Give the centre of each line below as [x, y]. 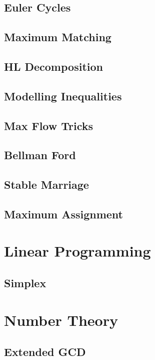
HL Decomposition [53, 66]
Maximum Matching [58, 37]
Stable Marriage [46, 185]
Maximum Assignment [63, 214]
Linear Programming [77, 251]
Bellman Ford [40, 155]
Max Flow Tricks [49, 125]
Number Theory [61, 320]
